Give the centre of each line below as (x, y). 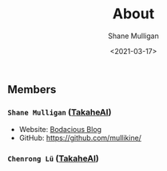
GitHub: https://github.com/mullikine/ (80, 138)
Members (32, 89)
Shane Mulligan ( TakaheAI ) (60, 112)
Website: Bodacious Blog (60, 130)
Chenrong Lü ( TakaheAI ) (53, 158)
